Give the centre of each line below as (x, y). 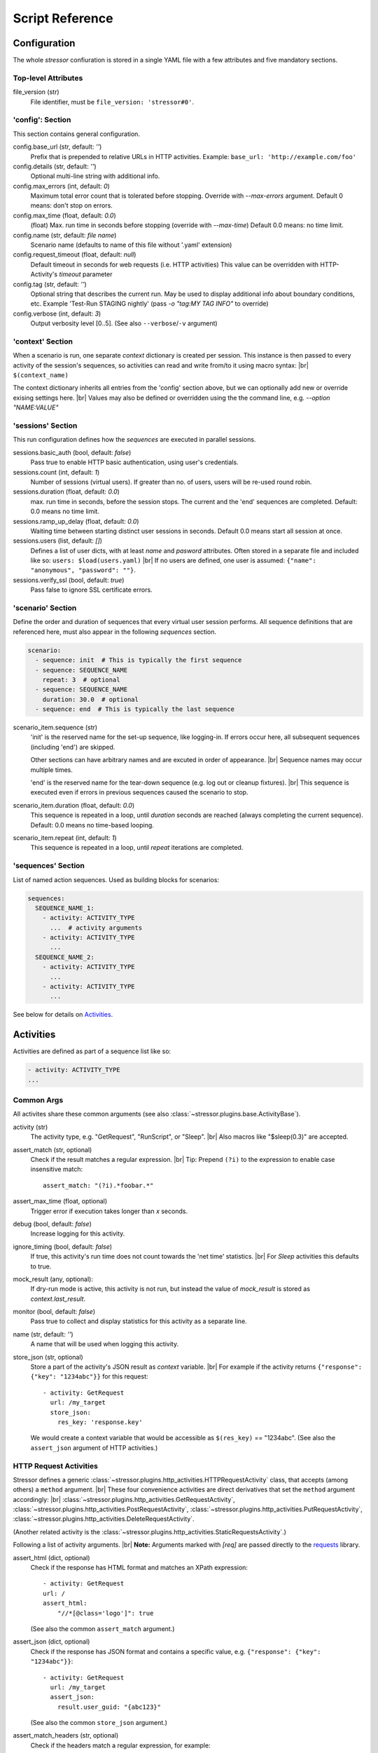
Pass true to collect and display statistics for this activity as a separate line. (139, 1321)
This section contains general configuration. (76, 134)
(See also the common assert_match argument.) (103, 1629)
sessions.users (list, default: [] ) (58, 541)
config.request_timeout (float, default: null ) (75, 255)
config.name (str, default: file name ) (65, 235)
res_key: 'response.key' (100, 1422)
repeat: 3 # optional (81, 679)
